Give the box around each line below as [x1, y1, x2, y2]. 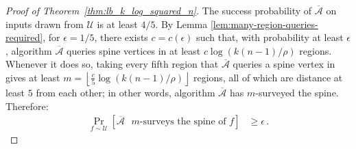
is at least [97, 16, 138, 31]
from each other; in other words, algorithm [36, 85, 215, 99]
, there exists [94, 30, 148, 44]
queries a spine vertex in [233, 57, 335, 71]
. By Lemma [155, 16, 208, 31]
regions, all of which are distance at [193, 70, 343, 84]
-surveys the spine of [139, 117, 226, 127]
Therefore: [5, 98, 49, 113]
